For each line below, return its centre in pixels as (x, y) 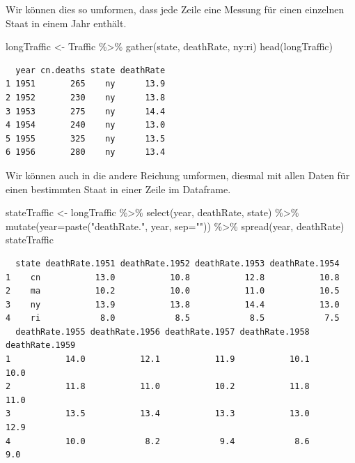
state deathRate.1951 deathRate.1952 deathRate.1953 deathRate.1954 (177, 263)
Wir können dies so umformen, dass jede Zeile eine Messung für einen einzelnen (175, 9)
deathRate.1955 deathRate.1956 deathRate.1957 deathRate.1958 (163, 332)
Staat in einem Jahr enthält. (66, 23)
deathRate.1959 (41, 346)
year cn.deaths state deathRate (90, 70)
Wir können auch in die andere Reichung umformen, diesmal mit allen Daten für (178, 175)
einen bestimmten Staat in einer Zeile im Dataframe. (118, 189)
